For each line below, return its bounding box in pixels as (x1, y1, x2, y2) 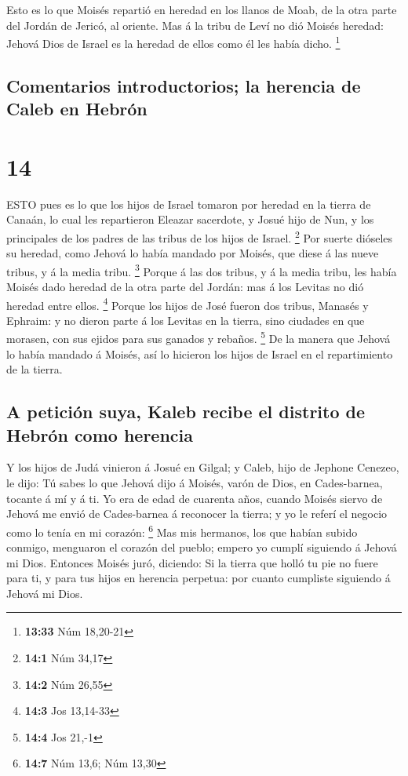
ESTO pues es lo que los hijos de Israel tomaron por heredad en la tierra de (6, 195, 371, 212)
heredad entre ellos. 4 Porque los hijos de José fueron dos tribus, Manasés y (6, 294, 369, 313)
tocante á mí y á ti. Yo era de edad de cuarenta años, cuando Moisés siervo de (6, 490, 383, 506)
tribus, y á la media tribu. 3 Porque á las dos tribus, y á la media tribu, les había (6, 260, 397, 279)
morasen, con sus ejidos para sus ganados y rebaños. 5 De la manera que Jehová (6, 328, 391, 347)
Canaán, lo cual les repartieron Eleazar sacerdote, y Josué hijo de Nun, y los (6, 211, 374, 228)
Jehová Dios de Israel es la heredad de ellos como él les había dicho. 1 (6, 33, 341, 51)
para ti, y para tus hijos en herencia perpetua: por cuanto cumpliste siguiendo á (6, 570, 391, 586)
